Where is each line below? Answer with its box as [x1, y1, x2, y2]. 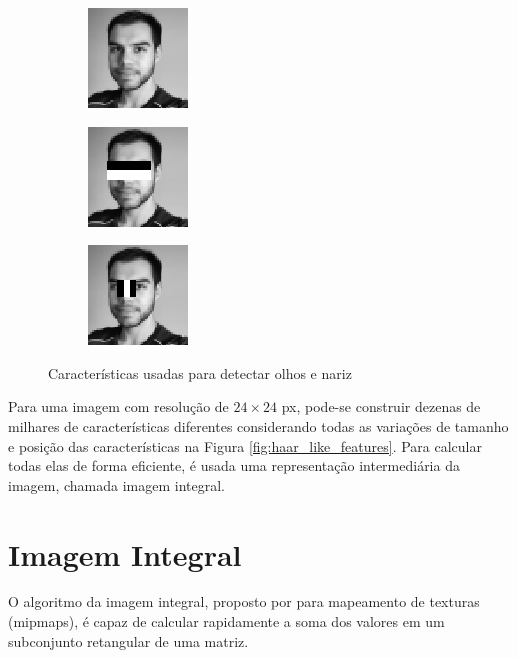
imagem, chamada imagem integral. [8, 474, 226, 495]
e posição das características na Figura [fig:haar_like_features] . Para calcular [8, 435, 482, 456]
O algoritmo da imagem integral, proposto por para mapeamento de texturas [8, 591, 480, 612]
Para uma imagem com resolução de [8, 396, 229, 417]
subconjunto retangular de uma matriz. [8, 630, 249, 651]
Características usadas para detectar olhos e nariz [48, 362, 352, 383]
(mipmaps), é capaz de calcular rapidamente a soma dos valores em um [8, 611, 445, 632]
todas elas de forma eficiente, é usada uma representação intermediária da [8, 455, 460, 476]
